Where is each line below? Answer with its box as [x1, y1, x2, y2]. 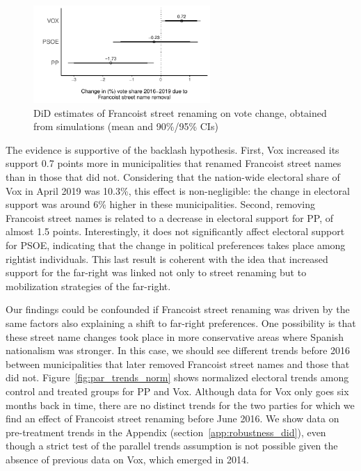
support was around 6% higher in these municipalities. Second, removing [6, 197, 315, 211]
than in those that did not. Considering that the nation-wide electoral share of [6, 170, 340, 184]
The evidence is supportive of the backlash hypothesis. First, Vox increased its [6, 142, 339, 157]
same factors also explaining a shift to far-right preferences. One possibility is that [6, 315, 356, 330]
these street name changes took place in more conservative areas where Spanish [6, 329, 344, 344]
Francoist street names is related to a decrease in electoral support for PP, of [6, 210, 334, 225]
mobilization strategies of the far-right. [6, 278, 171, 293]
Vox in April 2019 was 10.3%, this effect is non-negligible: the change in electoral [6, 183, 350, 198]
